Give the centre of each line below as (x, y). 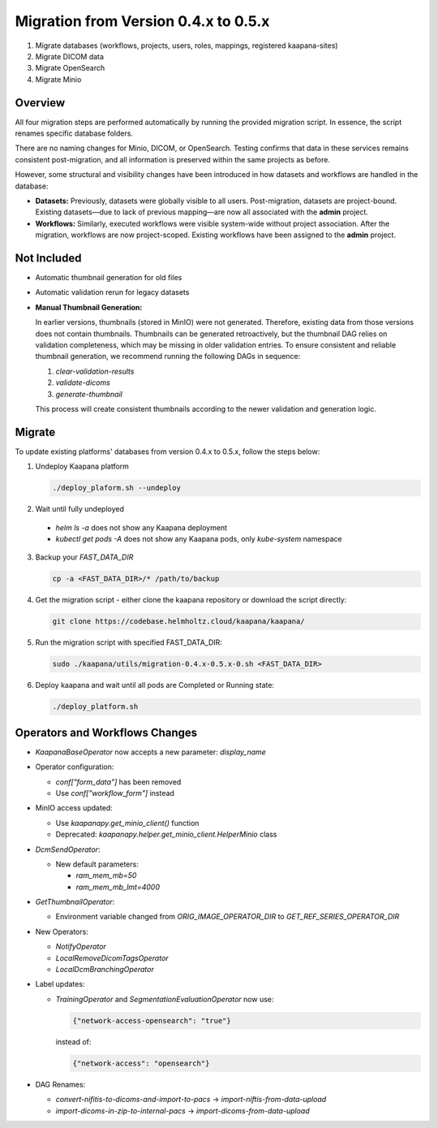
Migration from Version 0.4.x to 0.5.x (142, 21)
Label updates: (60, 984)
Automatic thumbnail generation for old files (109, 278)
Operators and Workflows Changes (106, 732)
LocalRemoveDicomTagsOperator (112, 957)
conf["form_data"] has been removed (118, 782)
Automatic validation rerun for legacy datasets (112, 292)
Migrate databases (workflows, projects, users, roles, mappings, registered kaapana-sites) (187, 45)
